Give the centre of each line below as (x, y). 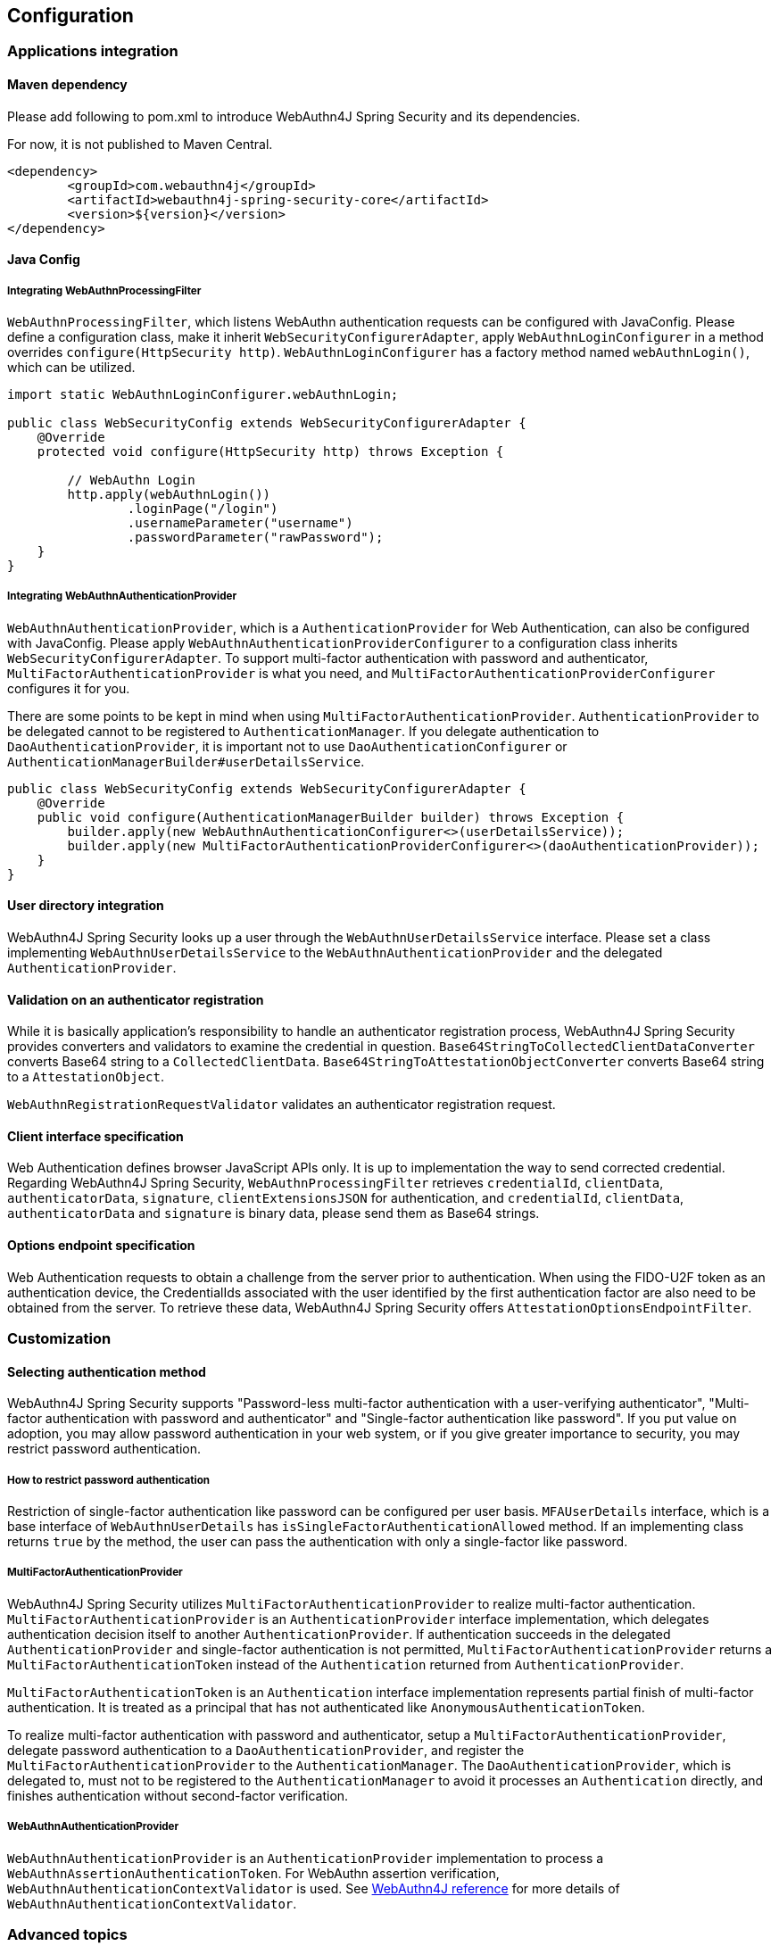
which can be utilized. (71, 368)
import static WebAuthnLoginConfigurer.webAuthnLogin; (203, 395)
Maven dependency (67, 85)
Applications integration (93, 51)
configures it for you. (69, 688)
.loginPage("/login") (203, 509)
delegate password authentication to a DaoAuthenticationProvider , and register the (266, 1750)
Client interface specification (95, 1136)
